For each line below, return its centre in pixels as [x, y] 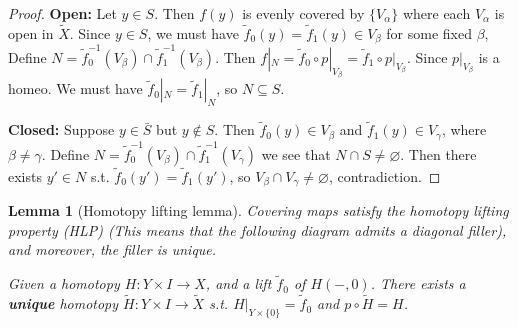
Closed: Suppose [61, 129]
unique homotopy [63, 303]
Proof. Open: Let [62, 13]
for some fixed [429, 32]
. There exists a [418, 283]
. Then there [438, 153]
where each [436, 13]
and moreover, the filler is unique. [112, 249]
